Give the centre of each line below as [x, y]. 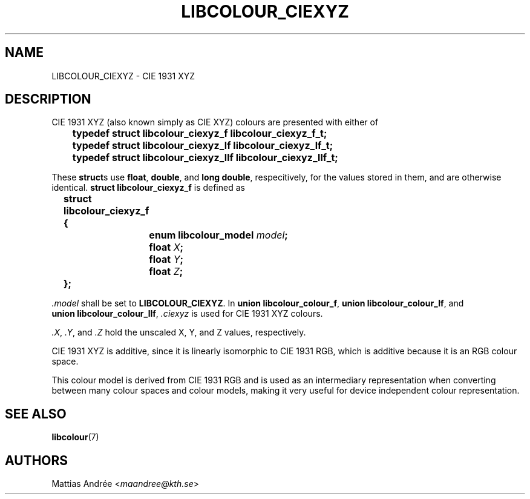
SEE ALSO [36, 414]
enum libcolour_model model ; [218, 235]
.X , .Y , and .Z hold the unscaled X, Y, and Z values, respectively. [179, 332]
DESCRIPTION [48, 99]
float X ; [166, 247]
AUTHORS [37, 460]
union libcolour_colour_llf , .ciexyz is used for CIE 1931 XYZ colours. [187, 314]
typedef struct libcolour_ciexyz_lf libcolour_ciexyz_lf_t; [203, 146]
